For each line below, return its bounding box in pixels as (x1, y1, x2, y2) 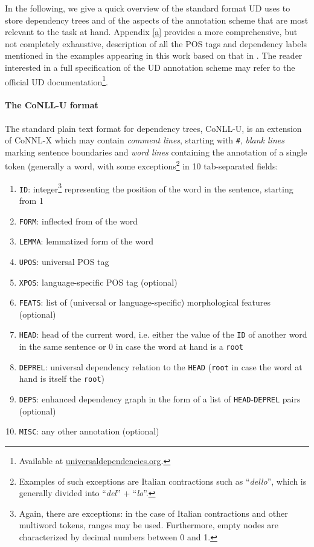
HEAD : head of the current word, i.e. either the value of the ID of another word (19, 328, 307, 341)
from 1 (19, 194, 43, 207)
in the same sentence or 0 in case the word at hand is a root (19, 340, 243, 353)
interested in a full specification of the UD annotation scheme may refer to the (5, 61, 295, 73)
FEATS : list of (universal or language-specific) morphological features (19, 296, 271, 309)
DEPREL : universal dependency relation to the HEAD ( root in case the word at (19, 360, 303, 373)
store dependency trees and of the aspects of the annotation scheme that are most (5, 13, 309, 26)
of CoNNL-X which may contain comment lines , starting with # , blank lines (5, 134, 284, 146)
